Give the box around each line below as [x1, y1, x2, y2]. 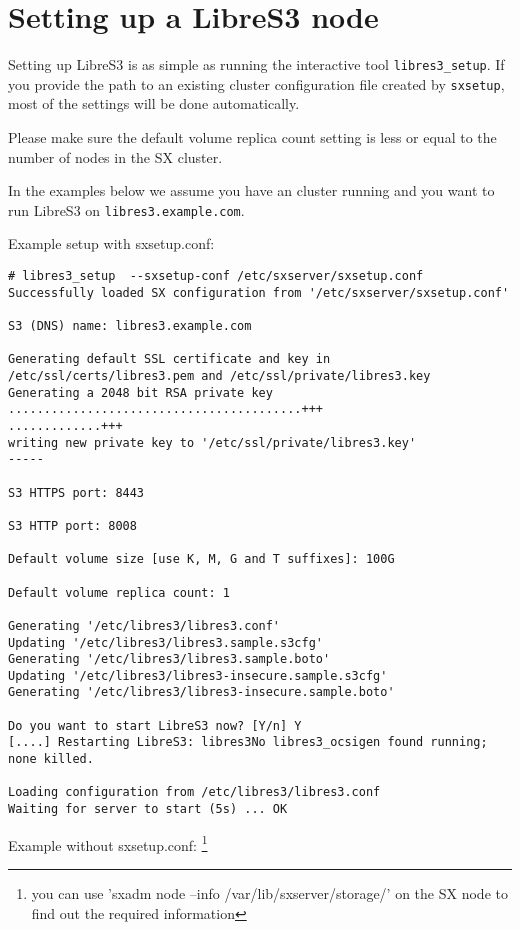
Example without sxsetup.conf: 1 [8, 831, 208, 855]
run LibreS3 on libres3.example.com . [8, 199, 245, 220]
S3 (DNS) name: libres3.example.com [8, 319, 252, 334]
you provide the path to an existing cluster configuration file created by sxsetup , [8, 73, 505, 94]
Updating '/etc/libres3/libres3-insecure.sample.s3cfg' [8, 668, 388, 683]
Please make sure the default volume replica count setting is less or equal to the [8, 127, 497, 148]
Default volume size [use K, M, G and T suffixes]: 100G [8, 552, 395, 567]
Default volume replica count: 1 [8, 585, 230, 600]
